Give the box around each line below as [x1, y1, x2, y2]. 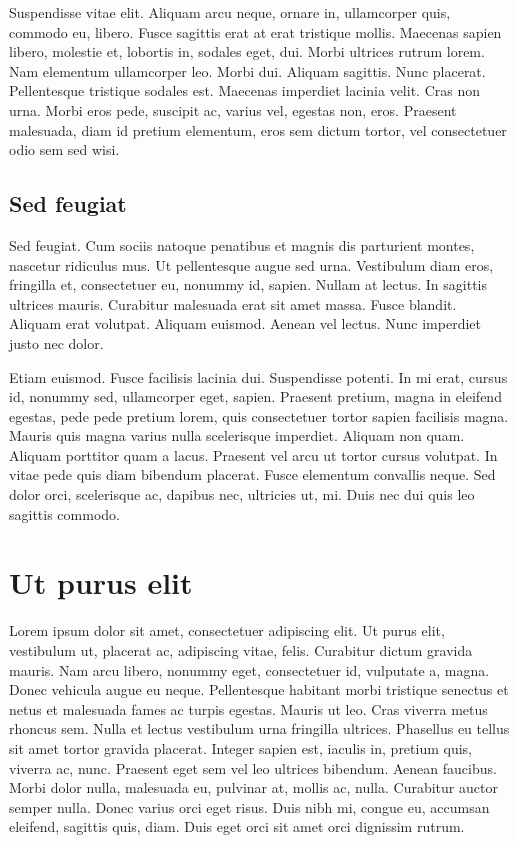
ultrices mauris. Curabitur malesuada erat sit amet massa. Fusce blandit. [9, 293, 457, 314]
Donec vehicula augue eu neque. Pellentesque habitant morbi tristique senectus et [9, 679, 509, 700]
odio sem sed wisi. [9, 139, 120, 160]
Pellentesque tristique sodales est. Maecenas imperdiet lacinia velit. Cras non [9, 80, 480, 101]
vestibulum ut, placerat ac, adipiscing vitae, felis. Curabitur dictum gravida [9, 639, 473, 660]
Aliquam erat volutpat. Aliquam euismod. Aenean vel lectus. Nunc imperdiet [9, 313, 481, 334]
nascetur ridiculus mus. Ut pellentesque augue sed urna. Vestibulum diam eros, [9, 254, 494, 275]
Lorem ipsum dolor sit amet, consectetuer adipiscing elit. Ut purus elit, [9, 620, 445, 641]
